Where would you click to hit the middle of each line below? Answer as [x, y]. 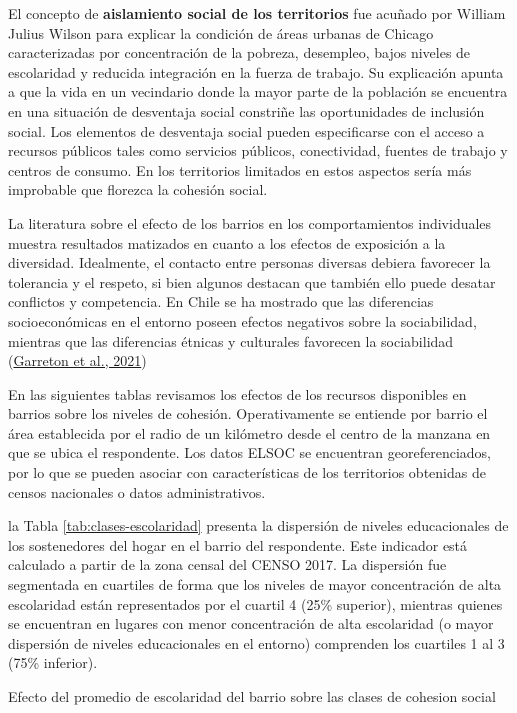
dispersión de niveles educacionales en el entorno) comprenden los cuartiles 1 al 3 [256, 642]
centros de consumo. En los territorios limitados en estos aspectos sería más [240, 169]
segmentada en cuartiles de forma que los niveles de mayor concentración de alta [255, 584]
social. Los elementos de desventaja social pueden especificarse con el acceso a [246, 130]
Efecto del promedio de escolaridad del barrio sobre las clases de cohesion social [252, 696]
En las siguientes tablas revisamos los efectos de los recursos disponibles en [237, 393]
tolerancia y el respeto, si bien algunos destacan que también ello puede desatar [252, 281]
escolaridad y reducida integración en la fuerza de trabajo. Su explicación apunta [256, 71]
